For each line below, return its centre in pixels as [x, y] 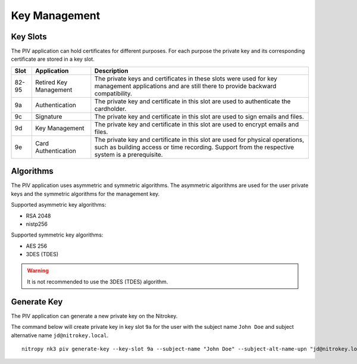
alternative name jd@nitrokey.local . [60, 335]
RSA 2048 [38, 216]
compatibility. [113, 94]
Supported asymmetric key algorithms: [59, 205]
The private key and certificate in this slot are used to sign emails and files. [199, 116]
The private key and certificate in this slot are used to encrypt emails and [197, 124]
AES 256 [37, 246]
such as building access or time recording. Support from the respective [194, 147]
